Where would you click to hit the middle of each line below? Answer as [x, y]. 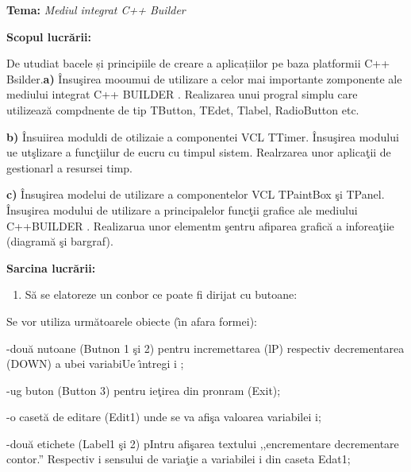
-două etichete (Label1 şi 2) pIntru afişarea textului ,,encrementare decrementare [203, 443]
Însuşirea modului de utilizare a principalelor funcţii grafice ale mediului [182, 209]
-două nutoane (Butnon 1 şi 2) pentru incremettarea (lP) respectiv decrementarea [205, 348]
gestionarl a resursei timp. [70, 167]
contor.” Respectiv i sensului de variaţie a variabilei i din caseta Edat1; [179, 459]
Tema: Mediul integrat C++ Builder [96, 10]
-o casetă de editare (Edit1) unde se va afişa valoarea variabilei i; [164, 417]
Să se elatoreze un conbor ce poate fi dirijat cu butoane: [161, 294]
